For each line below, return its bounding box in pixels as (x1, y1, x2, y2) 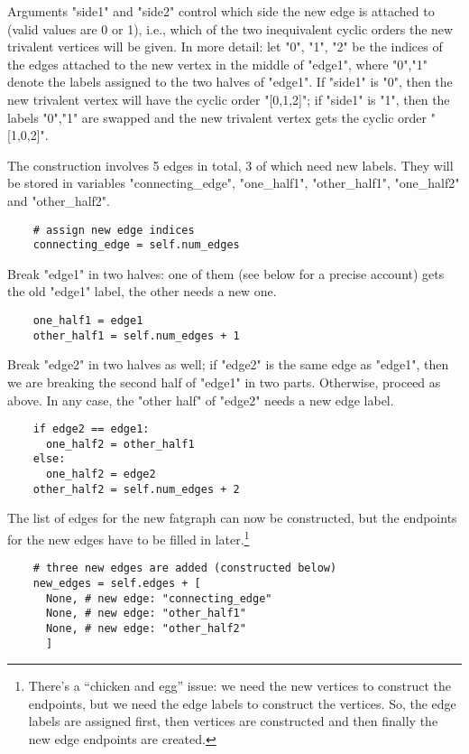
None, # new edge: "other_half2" (45, 621, 246, 635)
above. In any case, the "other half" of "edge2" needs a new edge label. (7, 390, 394, 409)
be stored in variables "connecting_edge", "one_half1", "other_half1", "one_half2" (7, 173, 460, 192)
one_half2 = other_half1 (45, 437, 195, 451)
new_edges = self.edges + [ (32, 576, 201, 590)
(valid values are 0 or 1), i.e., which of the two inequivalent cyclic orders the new (7, 19, 454, 38)
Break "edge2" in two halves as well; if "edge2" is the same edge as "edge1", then (7, 355, 449, 374)
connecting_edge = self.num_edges (32, 238, 240, 252)
